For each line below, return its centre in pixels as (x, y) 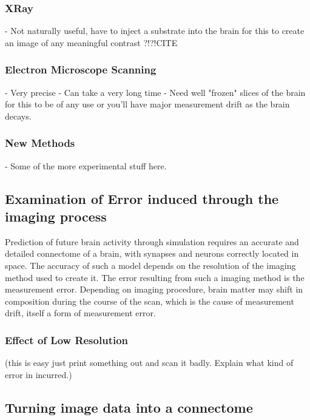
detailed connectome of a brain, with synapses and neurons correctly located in (152, 253)
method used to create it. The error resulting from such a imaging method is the (155, 277)
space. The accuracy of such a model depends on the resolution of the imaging (150, 265)
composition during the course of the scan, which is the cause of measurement (150, 301)
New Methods (40, 143)
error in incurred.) (39, 374)
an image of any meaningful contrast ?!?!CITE (91, 42)
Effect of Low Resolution (67, 340)
